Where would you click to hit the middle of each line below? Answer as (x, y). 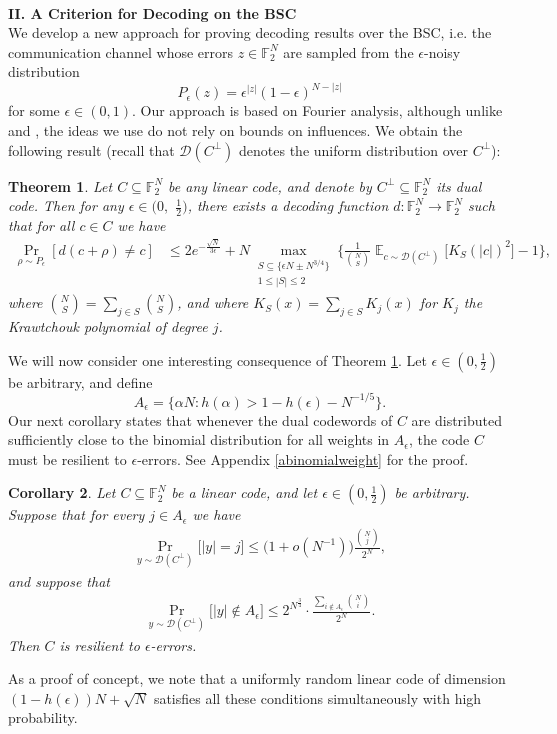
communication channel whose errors (121, 51)
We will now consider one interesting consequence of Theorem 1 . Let (217, 359)
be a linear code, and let (244, 492)
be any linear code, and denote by (270, 185)
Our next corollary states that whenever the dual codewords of (200, 419)
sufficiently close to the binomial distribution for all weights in (199, 439)
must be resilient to (67, 458)
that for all (41, 225)
